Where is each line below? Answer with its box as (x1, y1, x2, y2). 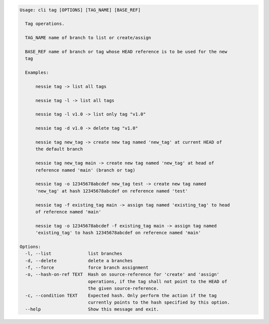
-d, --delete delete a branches (25, 258, 133, 263)
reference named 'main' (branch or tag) (35, 167, 135, 173)
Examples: (25, 70, 49, 76)
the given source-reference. (88, 286, 159, 291)
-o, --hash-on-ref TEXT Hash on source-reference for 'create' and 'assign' (25, 272, 220, 277)
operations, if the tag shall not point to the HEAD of (88, 279, 228, 284)
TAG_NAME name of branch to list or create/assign (25, 35, 151, 41)
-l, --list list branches (25, 251, 123, 256)
